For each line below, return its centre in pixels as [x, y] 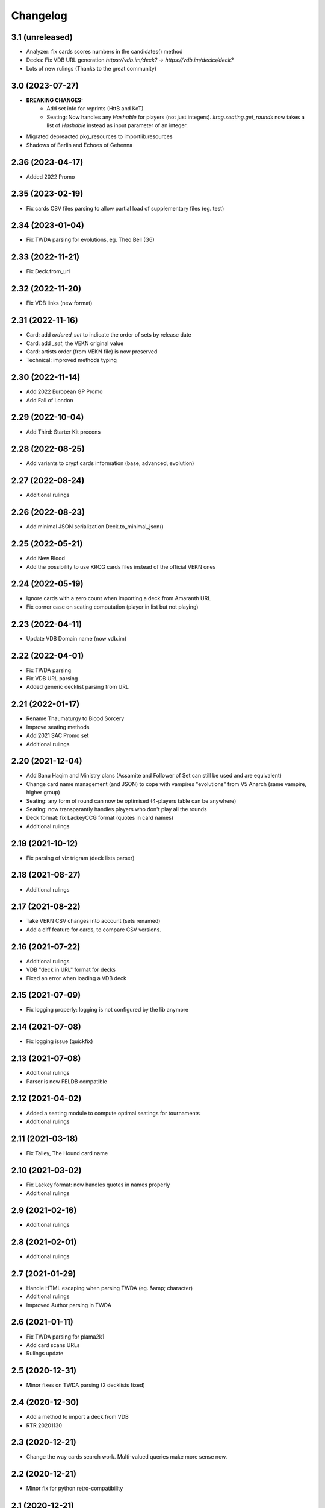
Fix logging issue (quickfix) [60, 1041]
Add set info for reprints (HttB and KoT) [95, 109]
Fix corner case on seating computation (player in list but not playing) [112, 607]
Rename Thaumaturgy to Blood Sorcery [75, 718]
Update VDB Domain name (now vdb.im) [76, 638]
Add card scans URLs [53, 1345]
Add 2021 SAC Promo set [57, 735]
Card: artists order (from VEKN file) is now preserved [92, 351]
